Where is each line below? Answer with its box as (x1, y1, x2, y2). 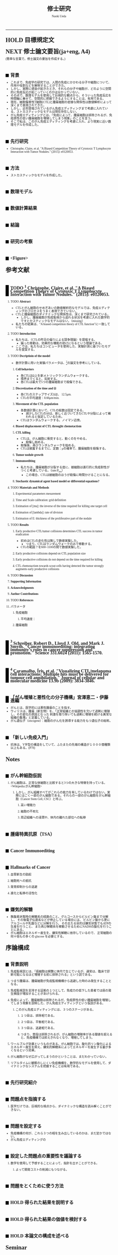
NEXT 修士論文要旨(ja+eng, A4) (6, 48, 91, 55)
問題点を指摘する (10, 1097, 46, 1102)
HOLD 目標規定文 (6, 36, 54, 44)
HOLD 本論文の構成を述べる (10, 1233, 69, 1239)
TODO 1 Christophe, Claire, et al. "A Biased (10, 284, 95, 291)
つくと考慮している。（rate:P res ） (20, 469, 65, 474)
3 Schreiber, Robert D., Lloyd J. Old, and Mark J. (10, 639, 105, 646)
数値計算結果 (10, 206, 37, 211)
